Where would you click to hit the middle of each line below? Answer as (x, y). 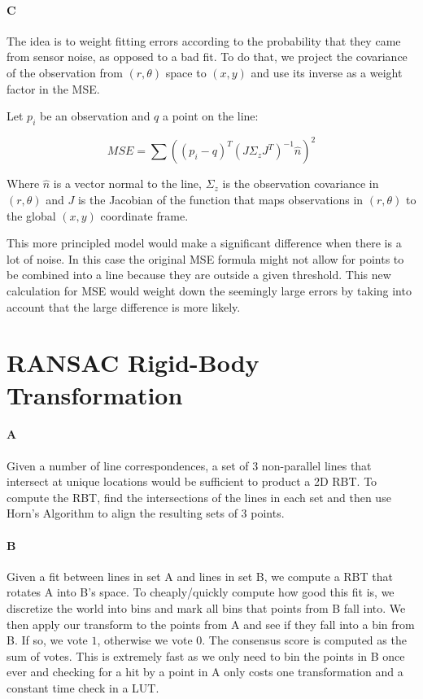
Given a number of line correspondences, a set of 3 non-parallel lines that (189, 465)
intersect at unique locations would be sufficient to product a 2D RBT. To (192, 481)
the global (31, 215)
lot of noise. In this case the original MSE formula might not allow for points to (205, 258)
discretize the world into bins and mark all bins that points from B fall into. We (206, 607)
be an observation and (95, 116)
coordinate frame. (144, 215)
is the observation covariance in (301, 183)
